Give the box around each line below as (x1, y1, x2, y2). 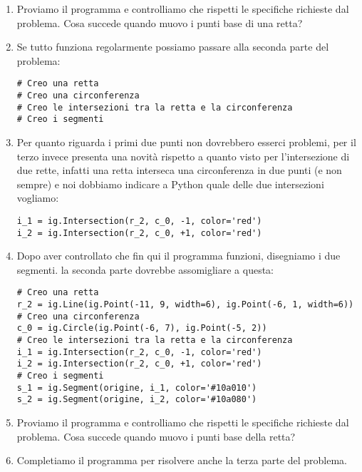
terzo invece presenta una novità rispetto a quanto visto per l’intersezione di (16, 148, 350, 163)
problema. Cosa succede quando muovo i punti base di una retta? (16, 15, 303, 30)
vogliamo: (16, 190, 59, 205)
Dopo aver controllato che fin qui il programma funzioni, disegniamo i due (16, 248, 341, 263)
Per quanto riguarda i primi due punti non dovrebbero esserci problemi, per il (16, 135, 356, 149)
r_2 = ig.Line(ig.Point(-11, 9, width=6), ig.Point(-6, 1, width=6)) (16, 299, 354, 310)
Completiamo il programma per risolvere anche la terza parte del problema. (16, 453, 347, 468)
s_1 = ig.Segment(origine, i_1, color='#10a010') (16, 382, 257, 393)
